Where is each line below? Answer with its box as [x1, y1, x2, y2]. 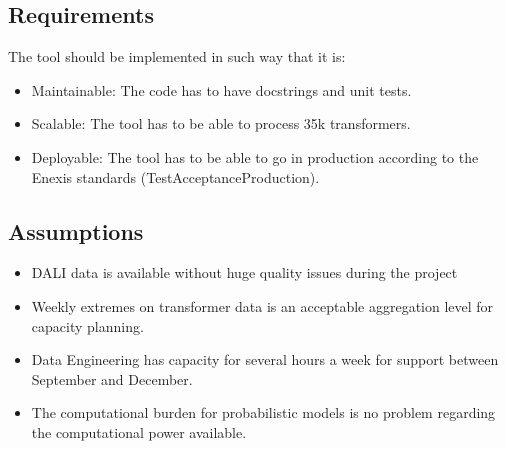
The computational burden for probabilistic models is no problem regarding [31, 402, 496, 423]
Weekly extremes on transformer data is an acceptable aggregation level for [31, 295, 494, 316]
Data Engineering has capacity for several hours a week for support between [31, 349, 499, 370]
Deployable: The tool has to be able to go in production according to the [31, 146, 479, 167]
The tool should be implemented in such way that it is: [8, 46, 346, 67]
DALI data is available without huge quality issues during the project [31, 262, 458, 283]
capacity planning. [31, 315, 144, 336]
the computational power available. [31, 421, 247, 442]
